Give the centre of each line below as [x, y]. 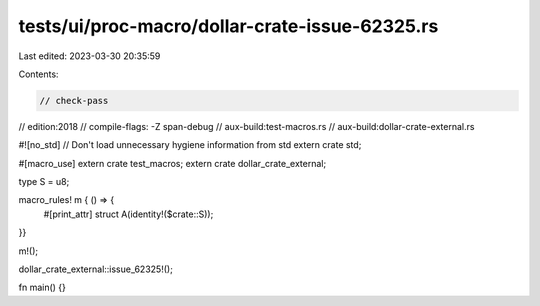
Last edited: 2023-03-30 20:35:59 [89, 56]
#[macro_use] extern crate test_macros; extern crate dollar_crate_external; [172, 163]
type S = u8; [44, 182]
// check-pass [74, 100]
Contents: [38, 74]
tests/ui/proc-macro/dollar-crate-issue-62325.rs [228, 26]
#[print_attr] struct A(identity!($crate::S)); [128, 214]
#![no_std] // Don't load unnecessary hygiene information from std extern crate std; [190, 145]
